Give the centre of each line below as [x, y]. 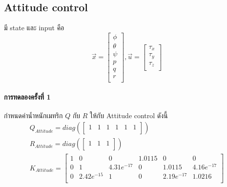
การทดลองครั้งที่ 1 [27, 96]
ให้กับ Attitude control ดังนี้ [129, 115]
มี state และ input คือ [34, 28]
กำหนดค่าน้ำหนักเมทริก [33, 115]
